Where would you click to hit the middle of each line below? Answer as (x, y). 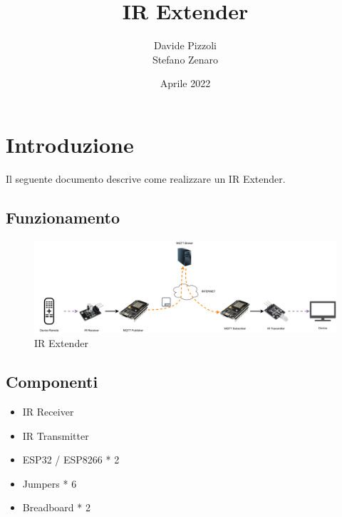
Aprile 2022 (185, 83)
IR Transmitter (56, 435)
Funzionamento (63, 217)
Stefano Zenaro (185, 59)
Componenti (52, 382)
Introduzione (70, 144)
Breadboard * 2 (56, 507)
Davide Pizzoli (185, 45)
